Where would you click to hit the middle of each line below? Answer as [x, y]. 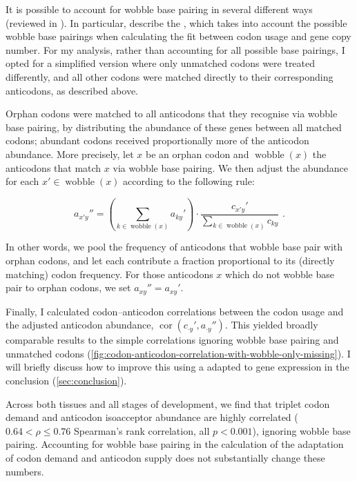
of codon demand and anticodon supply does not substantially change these [165, 458]
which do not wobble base [280, 274]
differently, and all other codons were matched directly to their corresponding [170, 76]
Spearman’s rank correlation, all [142, 430]
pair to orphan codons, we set [68, 287]
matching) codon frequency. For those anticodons [109, 274]
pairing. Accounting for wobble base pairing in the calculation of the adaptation [175, 444]
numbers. [25, 471]
